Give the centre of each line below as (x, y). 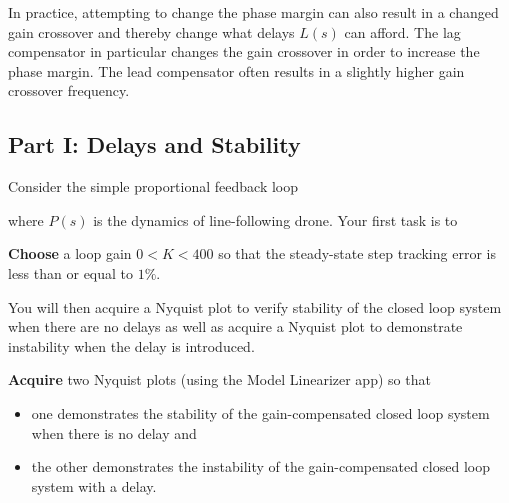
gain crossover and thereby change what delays (151, 31)
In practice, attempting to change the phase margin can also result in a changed (253, 12)
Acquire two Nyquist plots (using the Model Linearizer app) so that (219, 379)
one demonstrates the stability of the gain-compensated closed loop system (260, 412)
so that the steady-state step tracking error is (357, 253)
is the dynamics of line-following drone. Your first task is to (275, 219)
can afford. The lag (402, 31)
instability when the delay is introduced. (131, 345)
